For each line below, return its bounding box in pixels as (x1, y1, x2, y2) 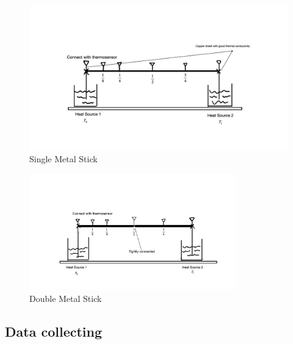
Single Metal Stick (29, 152, 98, 165)
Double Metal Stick (29, 292, 102, 305)
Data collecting (5, 322, 103, 341)
